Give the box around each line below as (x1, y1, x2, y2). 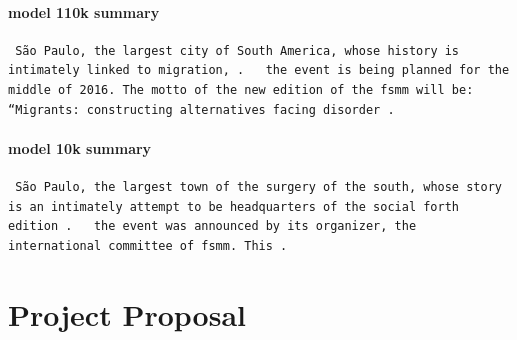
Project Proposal (8, 293, 246, 334)
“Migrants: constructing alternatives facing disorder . (8, 102, 395, 117)
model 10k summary (8, 137, 152, 158)
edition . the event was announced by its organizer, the (8, 219, 417, 234)
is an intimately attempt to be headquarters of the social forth (8, 199, 460, 214)
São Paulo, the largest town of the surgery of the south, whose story (15, 179, 502, 194)
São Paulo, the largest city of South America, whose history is (15, 43, 460, 58)
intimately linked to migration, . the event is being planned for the (8, 63, 510, 78)
